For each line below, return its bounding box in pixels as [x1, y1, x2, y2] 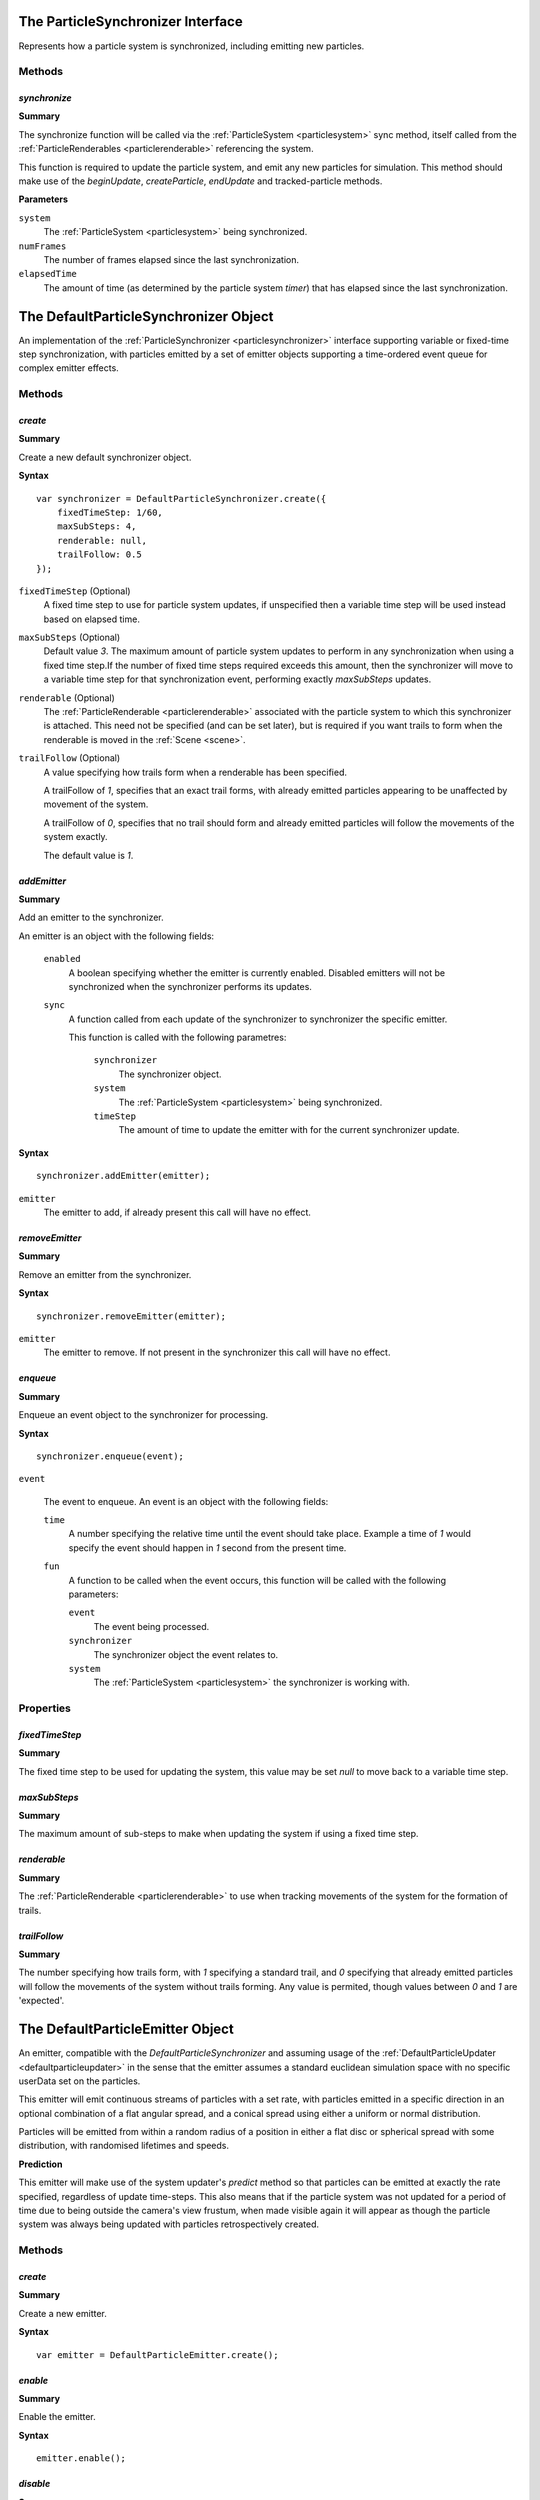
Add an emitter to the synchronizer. [18, 911, 164, 924]
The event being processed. [93, 1620, 210, 1632]
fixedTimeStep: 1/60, [56, 506, 164, 518]
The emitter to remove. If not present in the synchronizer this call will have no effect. [43, 1346, 391, 1359]
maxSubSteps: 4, [56, 521, 137, 532]
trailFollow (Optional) [18, 752, 121, 764]
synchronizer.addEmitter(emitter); [36, 1170, 211, 1182]
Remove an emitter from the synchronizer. [18, 1268, 192, 1280]
